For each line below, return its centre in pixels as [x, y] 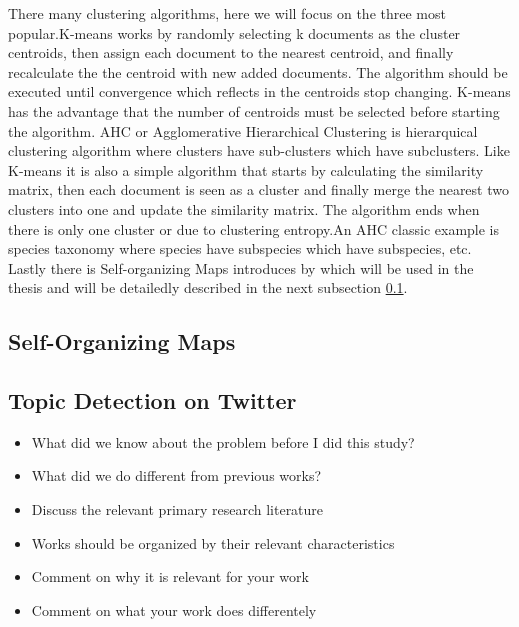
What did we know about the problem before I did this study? [223, 441]
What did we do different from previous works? [176, 475]
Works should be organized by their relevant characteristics [213, 542]
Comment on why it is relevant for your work [170, 576]
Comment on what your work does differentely [174, 609]
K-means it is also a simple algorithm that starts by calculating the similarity [246, 169]
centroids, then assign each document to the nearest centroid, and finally [231, 52]
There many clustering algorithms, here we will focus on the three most [227, 13]
